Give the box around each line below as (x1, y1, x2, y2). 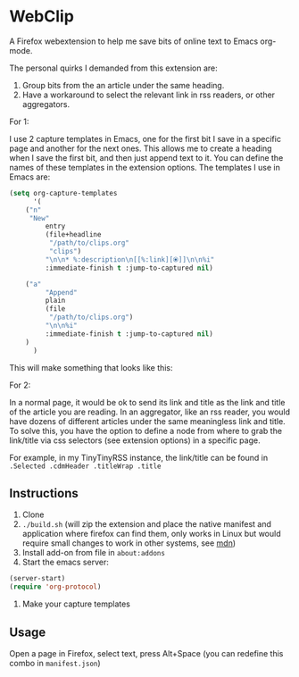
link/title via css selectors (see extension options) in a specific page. (9, 435, 261, 446)
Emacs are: (9, 171, 51, 182)
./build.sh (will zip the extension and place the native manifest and (21, 519, 272, 530)
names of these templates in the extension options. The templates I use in (9, 162, 281, 172)
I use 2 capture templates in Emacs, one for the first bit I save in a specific (9, 133, 281, 144)
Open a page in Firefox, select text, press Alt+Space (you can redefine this (9, 648, 284, 658)
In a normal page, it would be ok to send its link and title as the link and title (9, 397, 286, 407)
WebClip (9, 6, 74, 27)
